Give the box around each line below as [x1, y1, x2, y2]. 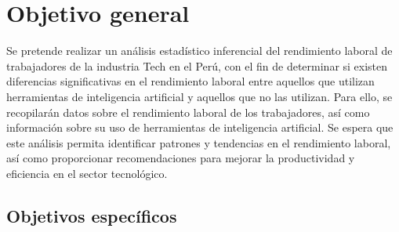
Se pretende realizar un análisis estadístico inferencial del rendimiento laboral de [6, 42, 393, 59]
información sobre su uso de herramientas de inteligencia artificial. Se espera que [6, 119, 394, 136]
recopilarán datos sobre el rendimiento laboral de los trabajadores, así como [6, 103, 370, 120]
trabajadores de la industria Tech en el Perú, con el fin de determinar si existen [6, 57, 388, 74]
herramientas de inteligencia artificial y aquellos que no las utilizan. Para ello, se [6, 88, 393, 104]
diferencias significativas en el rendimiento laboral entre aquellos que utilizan [6, 73, 375, 89]
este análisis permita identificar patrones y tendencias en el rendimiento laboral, [6, 134, 391, 150]
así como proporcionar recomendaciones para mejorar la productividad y [6, 150, 355, 166]
